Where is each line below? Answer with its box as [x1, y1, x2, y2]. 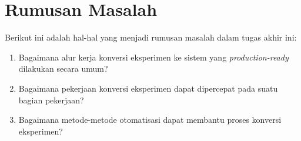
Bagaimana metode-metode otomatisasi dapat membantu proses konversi [18, 113, 282, 126]
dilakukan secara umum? [18, 62, 108, 75]
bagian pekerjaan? [18, 93, 84, 106]
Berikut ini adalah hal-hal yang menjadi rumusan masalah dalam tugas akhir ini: [5, 31, 297, 43]
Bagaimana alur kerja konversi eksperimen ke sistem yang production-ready [18, 51, 289, 63]
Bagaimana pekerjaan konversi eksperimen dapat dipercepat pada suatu [18, 82, 278, 94]
